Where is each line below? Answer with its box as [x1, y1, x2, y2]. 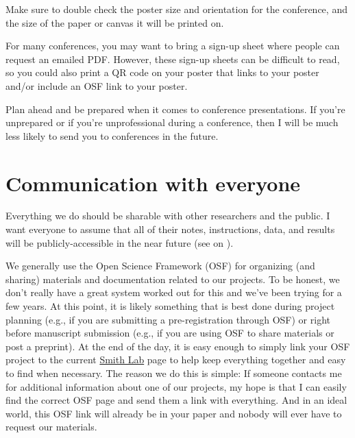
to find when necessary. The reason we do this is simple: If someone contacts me [5, 366, 342, 380]
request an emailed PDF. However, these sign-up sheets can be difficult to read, [5, 51, 340, 66]
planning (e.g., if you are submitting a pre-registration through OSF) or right [5, 312, 330, 326]
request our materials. [5, 419, 97, 434]
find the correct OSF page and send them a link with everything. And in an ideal [5, 393, 347, 407]
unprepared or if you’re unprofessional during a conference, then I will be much [5, 115, 339, 130]
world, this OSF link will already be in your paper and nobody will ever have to [5, 406, 342, 420]
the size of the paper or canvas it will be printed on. [5, 15, 224, 29]
